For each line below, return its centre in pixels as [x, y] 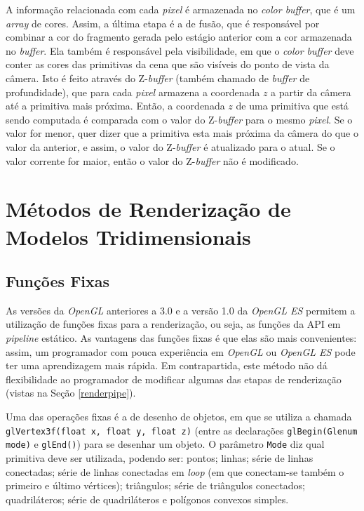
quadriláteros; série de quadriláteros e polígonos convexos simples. [147, 499]
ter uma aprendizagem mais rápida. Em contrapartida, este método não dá [167, 365]
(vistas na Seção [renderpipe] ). [71, 393]
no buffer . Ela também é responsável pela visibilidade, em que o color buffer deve [180, 50]
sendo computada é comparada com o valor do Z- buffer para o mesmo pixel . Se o [179, 119]
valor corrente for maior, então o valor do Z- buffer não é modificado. [152, 160]
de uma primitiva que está [292, 106]
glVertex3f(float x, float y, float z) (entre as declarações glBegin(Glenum [182, 430]
